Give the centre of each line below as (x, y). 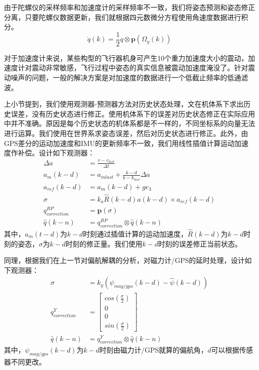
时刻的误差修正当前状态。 (200, 243)
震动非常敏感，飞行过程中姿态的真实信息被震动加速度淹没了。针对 (140, 67)
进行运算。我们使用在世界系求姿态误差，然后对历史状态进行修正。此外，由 (126, 133)
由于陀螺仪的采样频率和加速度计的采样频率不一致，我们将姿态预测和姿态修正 (129, 7)
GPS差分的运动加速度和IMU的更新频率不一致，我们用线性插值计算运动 (119, 143)
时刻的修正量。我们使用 (104, 243)
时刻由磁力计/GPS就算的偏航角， (153, 350)
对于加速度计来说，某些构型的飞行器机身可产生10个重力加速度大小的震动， (126, 58)
